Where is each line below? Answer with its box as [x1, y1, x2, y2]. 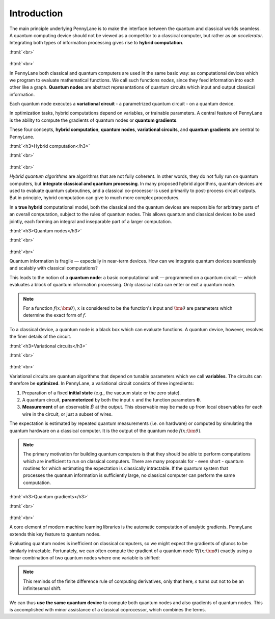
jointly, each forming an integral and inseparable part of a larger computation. [9, 218, 173, 224]
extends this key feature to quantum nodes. [9, 531, 101, 537]
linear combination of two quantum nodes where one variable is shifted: [9, 554, 160, 560]
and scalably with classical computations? [9, 265, 98, 271]
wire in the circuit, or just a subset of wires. [22, 411, 113, 417]
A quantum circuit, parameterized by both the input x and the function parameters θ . [22, 396, 201, 402]
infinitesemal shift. [23, 585, 62, 591]
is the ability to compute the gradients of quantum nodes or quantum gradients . [9, 117, 178, 123]
